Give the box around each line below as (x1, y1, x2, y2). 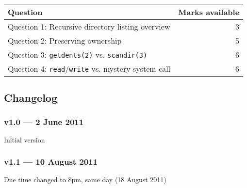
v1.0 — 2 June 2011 (4, 115, 84, 127)
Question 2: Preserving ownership (8, 35, 122, 46)
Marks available (178, 6, 240, 17)
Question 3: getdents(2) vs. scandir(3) (8, 49, 148, 60)
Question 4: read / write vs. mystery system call (8, 63, 171, 74)
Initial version (4, 135, 45, 144)
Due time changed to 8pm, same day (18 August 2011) (4, 174, 166, 184)
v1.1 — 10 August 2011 (4, 155, 98, 167)
